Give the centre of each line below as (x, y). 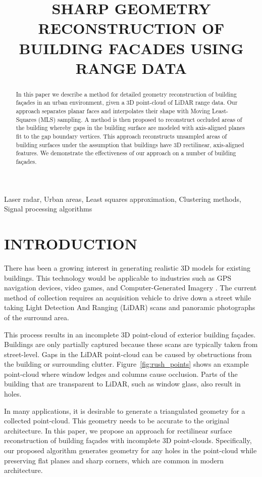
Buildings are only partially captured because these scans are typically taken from (131, 344)
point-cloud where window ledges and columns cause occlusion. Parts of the (121, 374)
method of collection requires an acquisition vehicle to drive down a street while (128, 297)
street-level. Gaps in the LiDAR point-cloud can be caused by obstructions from (128, 354)
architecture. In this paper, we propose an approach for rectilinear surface (118, 430)
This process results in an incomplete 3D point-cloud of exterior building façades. (130, 334)
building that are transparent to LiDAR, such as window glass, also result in (122, 384)
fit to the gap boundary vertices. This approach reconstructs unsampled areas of (121, 136)
